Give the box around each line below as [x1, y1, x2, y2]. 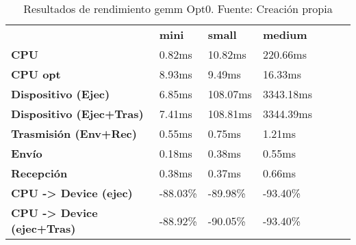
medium [262, 27, 307, 42]
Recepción [11, 165, 68, 181]
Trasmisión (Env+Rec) [11, 126, 137, 141]
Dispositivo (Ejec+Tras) [11, 106, 144, 121]
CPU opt [11, 66, 61, 82]
